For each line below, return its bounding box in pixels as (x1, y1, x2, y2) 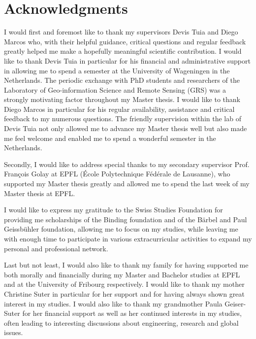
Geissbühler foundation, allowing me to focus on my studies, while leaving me (4, 224, 238, 234)
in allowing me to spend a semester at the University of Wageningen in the (4, 65, 230, 75)
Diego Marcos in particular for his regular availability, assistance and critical (4, 103, 235, 114)
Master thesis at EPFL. (4, 188, 75, 198)
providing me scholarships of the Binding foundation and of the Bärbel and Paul (4, 214, 247, 224)
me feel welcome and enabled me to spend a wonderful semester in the (4, 133, 216, 143)
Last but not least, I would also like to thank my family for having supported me (4, 260, 249, 270)
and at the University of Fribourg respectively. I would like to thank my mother (4, 279, 245, 289)
